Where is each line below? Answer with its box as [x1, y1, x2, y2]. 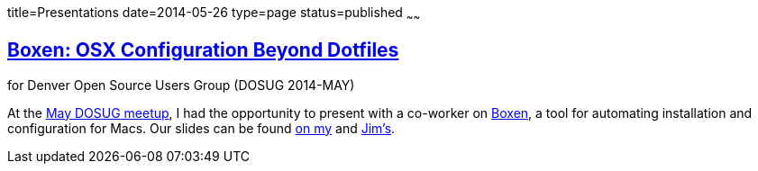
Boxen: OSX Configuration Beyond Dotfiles [7, 39, 399, 62]
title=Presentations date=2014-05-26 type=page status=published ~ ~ [7, 4, 421, 23]
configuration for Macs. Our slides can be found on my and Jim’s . [7, 120, 396, 136]
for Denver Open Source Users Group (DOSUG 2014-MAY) [7, 76, 355, 93]
